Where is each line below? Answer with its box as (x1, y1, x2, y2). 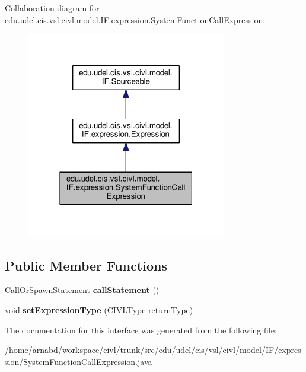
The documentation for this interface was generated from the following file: (5, 323, 277, 336)
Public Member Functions (5, 256, 167, 274)
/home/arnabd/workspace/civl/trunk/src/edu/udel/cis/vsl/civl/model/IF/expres (5, 344, 301, 356)
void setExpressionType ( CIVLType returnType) (5, 304, 193, 316)
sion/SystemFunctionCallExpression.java (5, 355, 152, 367)
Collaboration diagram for (5, 2, 100, 14)
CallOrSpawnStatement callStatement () (5, 284, 160, 296)
